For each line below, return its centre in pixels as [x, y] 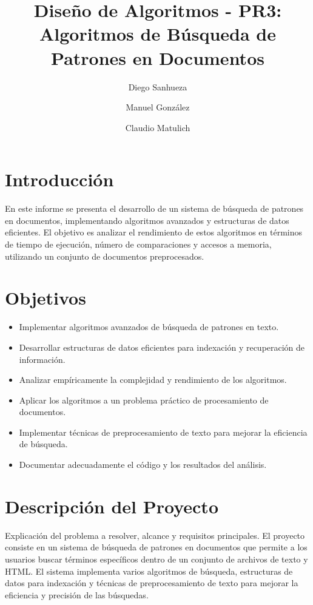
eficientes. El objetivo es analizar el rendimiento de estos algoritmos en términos [153, 232]
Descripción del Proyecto [112, 506]
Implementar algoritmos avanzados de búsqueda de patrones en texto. [149, 327]
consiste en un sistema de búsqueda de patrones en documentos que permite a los [156, 547]
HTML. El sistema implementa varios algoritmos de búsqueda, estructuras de [149, 571]
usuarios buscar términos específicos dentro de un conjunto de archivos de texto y [156, 559]
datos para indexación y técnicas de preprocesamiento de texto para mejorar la [152, 583]
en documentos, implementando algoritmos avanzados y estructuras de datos [147, 220]
